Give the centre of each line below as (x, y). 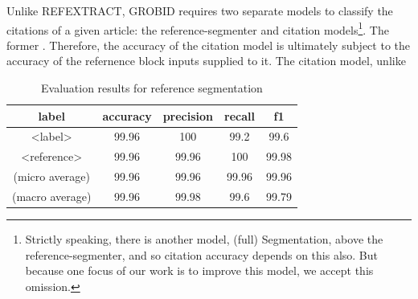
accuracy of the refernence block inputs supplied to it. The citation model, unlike (206, 61)
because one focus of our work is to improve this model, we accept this (199, 270)
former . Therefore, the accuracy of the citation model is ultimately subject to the (208, 45)
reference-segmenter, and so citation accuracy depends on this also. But (201, 254)
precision (188, 115)
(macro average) (52, 196)
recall (240, 115)
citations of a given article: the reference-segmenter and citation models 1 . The (198, 28)
